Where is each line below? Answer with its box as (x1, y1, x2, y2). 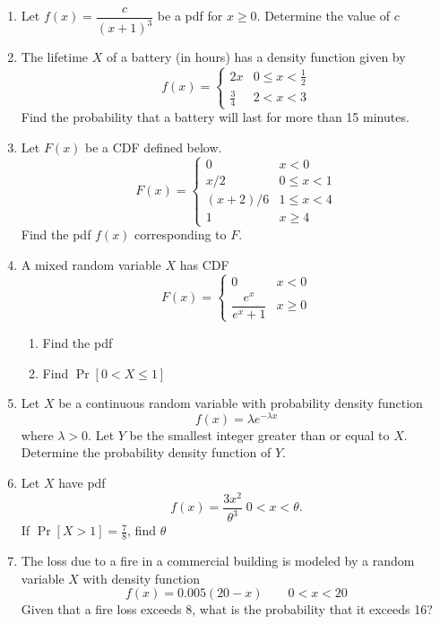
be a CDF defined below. (85, 137, 222, 156)
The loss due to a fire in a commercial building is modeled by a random (21, 550, 415, 569)
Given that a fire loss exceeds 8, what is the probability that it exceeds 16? (21, 600, 433, 619)
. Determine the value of (256, 6, 390, 25)
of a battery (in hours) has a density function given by (106, 48, 406, 66)
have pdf (58, 473, 106, 492)
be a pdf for (157, 6, 223, 25)
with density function (82, 568, 200, 587)
